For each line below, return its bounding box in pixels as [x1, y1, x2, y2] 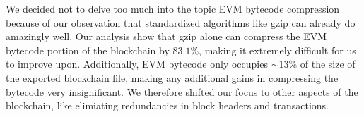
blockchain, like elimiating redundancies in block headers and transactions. [6, 98, 329, 113]
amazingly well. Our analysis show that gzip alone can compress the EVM [6, 29, 327, 44]
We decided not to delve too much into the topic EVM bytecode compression [6, 1, 340, 16]
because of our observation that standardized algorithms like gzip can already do [6, 15, 356, 30]
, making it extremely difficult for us [199, 42, 356, 57]
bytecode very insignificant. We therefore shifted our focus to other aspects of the [6, 84, 358, 99]
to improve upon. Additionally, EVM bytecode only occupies [6, 56, 268, 71]
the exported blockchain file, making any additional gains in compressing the [6, 70, 339, 85]
